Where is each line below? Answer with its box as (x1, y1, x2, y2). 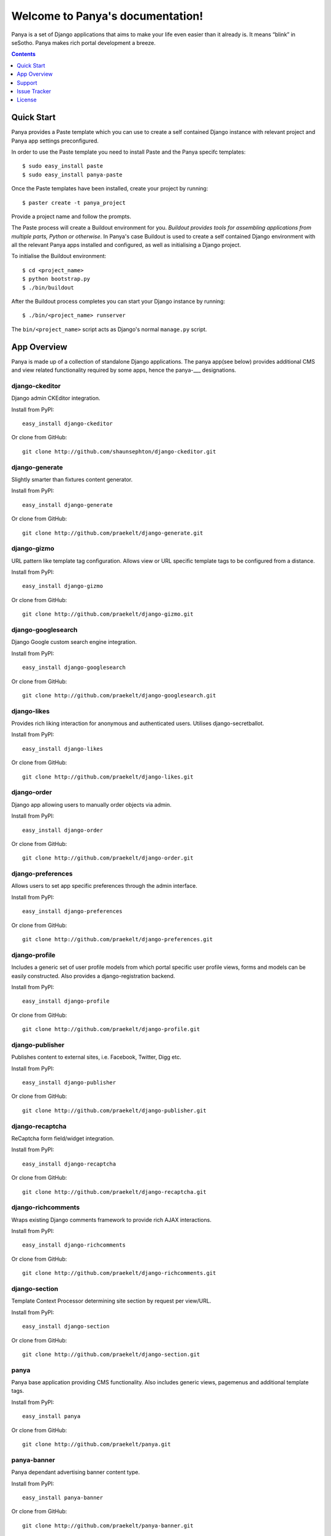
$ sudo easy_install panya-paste (22, 171, 123, 178)
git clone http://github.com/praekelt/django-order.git (22, 855, 194, 861)
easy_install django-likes (22, 745, 104, 752)
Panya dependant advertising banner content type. (11, 1468, 140, 1476)
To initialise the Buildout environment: (11, 253, 107, 260)
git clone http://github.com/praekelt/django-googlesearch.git (22, 692, 216, 699)
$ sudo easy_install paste (22, 163, 104, 170)
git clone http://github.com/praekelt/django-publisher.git (22, 1107, 207, 1114)
